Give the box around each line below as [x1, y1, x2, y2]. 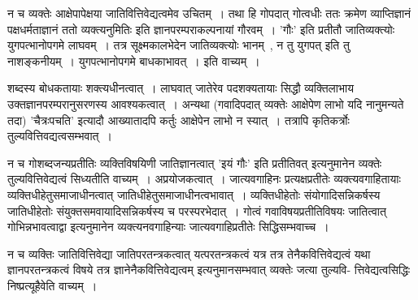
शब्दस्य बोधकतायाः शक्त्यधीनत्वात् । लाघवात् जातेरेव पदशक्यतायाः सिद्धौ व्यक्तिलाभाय [7, 79, 354, 96]
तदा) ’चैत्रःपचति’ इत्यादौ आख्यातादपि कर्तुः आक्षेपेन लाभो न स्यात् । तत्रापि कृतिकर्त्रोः [7, 111, 350, 128]
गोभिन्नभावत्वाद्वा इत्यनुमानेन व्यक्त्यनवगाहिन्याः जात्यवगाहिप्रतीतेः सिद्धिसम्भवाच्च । [7, 218, 329, 235]
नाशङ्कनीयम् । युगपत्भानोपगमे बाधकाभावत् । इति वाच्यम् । [7, 52, 260, 69]
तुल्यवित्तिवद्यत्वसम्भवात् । [7, 127, 112, 144]
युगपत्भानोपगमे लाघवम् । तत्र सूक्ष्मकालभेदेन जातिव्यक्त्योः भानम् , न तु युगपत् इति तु [7, 36, 350, 54]
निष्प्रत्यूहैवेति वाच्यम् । [7, 276, 98, 294]
